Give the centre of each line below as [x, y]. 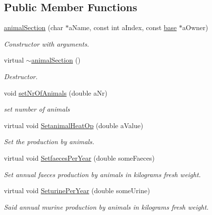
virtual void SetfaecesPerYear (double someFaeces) [79, 157]
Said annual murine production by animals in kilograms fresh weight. [106, 207]
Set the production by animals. [49, 141]
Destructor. [21, 76]
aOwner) [195, 27]
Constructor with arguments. [47, 43]
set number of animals [37, 109]
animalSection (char [34, 27]
